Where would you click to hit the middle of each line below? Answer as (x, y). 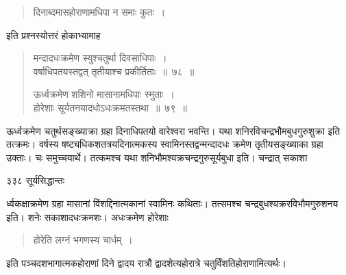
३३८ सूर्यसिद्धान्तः (36, 180)
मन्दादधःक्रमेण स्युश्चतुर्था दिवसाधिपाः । (100, 58)
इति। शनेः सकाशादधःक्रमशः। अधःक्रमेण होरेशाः (87, 217)
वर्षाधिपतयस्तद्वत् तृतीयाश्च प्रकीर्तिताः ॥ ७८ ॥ (114, 71)
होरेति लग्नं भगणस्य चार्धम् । (83, 240)
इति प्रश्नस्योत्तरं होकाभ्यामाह (53, 35)
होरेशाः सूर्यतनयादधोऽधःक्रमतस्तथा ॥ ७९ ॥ (110, 107)
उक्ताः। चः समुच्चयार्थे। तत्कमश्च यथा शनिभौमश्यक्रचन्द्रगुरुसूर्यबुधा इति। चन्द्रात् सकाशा (157, 157)
